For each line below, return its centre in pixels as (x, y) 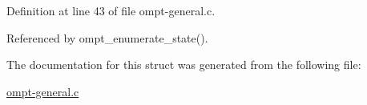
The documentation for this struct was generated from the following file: (184, 65)
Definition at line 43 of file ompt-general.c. (111, 10)
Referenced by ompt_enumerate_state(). (107, 37)
